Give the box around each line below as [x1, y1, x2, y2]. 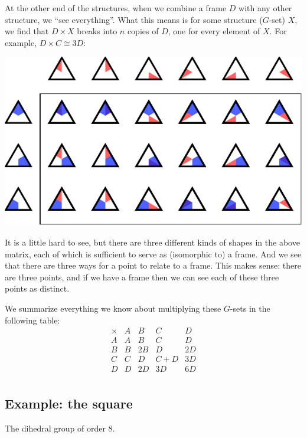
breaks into [77, 25, 117, 37]
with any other [239, 2, 292, 14]
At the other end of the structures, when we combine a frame [5, 2, 227, 14]
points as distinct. [5, 282, 70, 295]
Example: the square [5, 394, 133, 412]
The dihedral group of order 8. [5, 421, 115, 434]
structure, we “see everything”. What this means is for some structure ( [5, 13, 263, 25]
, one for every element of [168, 25, 260, 37]
